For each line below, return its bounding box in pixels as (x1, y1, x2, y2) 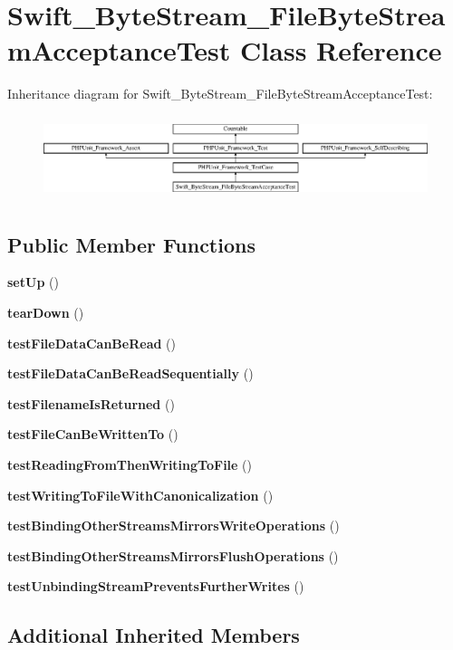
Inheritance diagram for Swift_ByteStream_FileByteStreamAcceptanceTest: (7, 84, 433, 103)
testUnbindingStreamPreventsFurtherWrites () (7, 577, 304, 596)
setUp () (7, 272, 59, 292)
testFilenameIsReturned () (7, 394, 175, 413)
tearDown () (7, 303, 84, 322)
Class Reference (240, 32, 442, 69)
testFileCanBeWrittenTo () (7, 425, 178, 444)
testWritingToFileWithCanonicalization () (7, 485, 274, 504)
